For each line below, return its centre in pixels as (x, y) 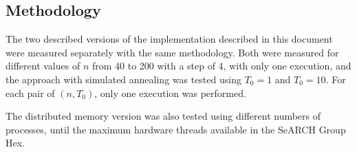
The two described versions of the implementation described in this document (169, 39)
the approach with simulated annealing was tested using (123, 79)
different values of (43, 66)
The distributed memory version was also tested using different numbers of (163, 116)
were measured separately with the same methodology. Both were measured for (172, 52)
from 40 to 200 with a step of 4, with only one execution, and (221, 66)
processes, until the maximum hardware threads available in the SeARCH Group (176, 129)
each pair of (30, 93)
